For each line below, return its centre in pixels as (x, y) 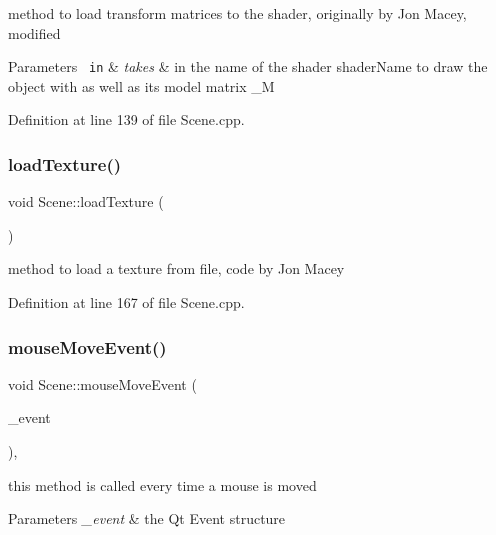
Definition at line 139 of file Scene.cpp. (126, 119)
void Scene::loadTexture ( (86, 201)
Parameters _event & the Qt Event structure (147, 518)
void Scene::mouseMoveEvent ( (102, 383)
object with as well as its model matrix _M (141, 85)
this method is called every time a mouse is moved (162, 484)
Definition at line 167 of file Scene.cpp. (126, 302)
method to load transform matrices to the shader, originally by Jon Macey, (237, 13)
